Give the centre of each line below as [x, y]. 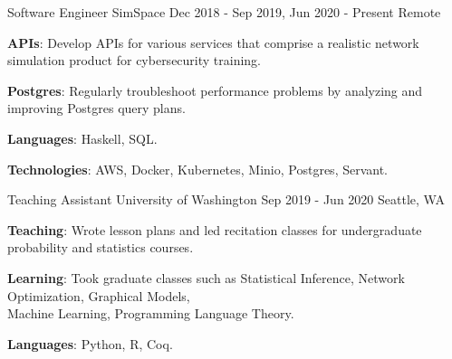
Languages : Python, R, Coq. [90, 343]
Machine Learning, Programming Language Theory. [151, 313]
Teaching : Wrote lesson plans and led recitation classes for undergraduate [215, 229]
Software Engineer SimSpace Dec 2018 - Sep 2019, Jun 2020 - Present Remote [224, 12]
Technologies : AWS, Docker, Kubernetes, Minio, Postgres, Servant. [198, 169]
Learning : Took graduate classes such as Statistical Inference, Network [206, 277]
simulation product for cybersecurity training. [135, 60]
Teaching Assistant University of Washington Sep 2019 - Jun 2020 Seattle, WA [226, 199]
